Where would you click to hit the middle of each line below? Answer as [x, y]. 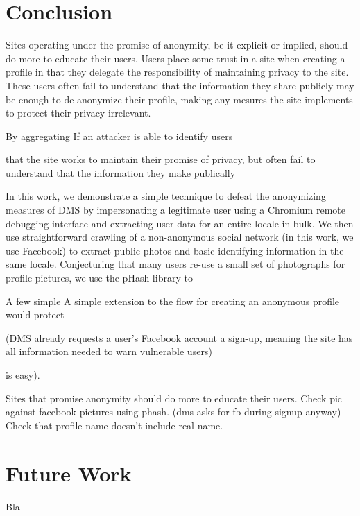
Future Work [69, 473]
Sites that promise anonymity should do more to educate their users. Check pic [174, 398]
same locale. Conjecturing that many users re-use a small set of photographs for [175, 264]
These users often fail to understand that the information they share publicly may [180, 85]
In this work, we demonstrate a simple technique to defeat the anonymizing [166, 196]
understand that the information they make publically [121, 172]
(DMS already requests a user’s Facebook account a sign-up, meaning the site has [179, 337]
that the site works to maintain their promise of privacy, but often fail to [161, 159]
